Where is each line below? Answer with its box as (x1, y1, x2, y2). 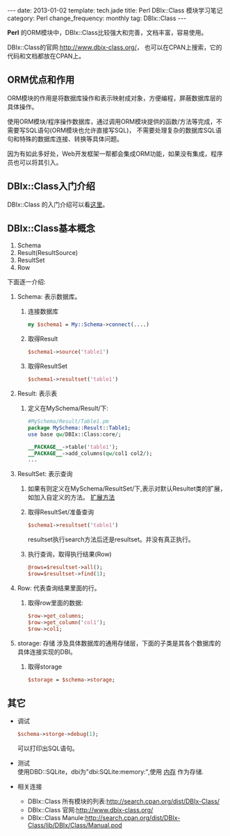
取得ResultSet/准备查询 (27, 508, 95, 516)
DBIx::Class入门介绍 (7, 181, 96, 192)
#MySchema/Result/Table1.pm (27, 418, 109, 425)
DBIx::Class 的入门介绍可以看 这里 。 (7, 200, 109, 208)
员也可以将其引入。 (7, 158, 63, 166)
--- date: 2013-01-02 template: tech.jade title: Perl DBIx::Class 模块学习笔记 (7, 6, 223, 15)
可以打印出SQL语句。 (17, 744, 79, 753)
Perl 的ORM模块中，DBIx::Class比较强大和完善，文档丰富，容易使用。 (7, 28, 208, 36)
